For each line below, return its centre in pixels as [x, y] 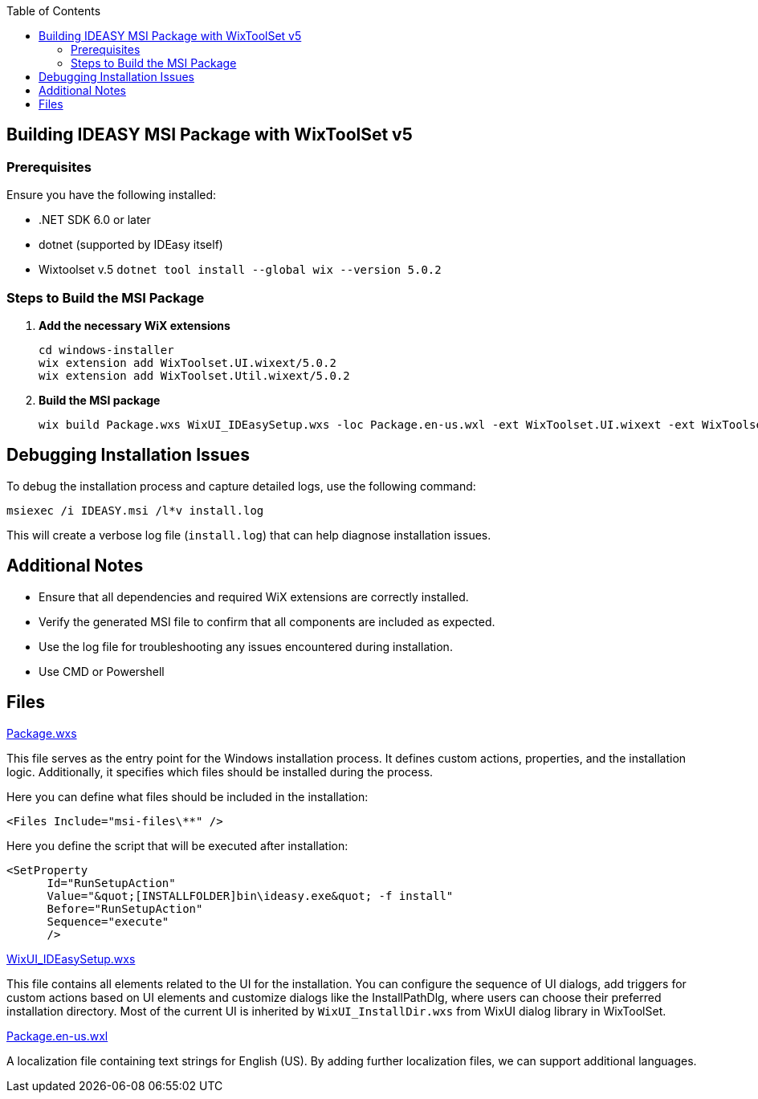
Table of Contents [54, 11]
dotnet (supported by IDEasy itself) [131, 245]
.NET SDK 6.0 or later [95, 220]
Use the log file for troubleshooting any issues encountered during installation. [246, 646]
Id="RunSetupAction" [111, 883]
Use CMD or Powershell [102, 671]
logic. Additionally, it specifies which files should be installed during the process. [220, 771]
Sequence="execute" [108, 921]
